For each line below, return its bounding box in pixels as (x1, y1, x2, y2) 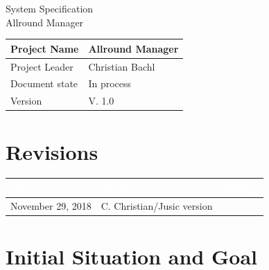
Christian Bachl (88, 59, 155, 73)
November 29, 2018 (10, 198, 92, 213)
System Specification (6, 1, 94, 15)
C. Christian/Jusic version (101, 198, 213, 213)
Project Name (10, 41, 79, 55)
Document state (10, 76, 78, 91)
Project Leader (10, 59, 73, 73)
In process (88, 76, 132, 91)
